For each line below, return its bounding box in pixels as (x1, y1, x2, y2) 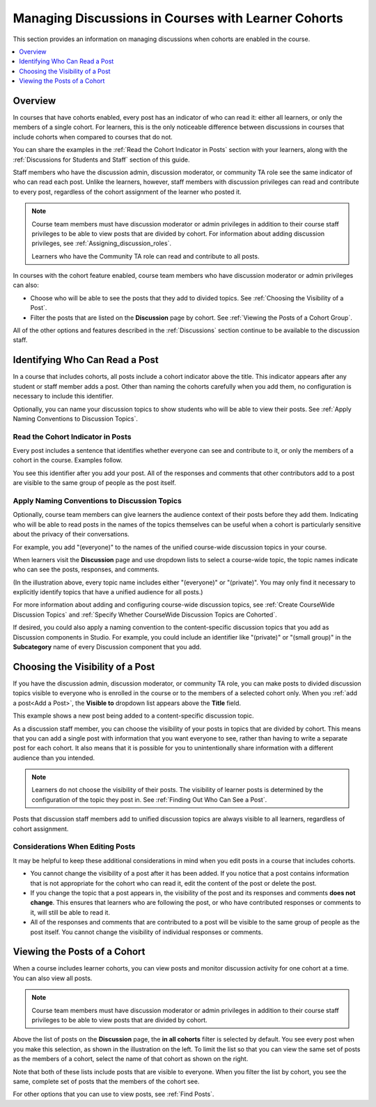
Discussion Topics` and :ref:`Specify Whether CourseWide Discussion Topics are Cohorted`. (13, 610, 278, 619)
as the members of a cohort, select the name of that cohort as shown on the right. (13, 1055, 249, 1063)
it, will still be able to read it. (30, 908, 111, 916)
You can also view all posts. (13, 974, 93, 982)
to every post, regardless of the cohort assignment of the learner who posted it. (13, 187, 242, 196)
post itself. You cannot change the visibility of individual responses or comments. (30, 927, 263, 936)
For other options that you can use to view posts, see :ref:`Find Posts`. (13, 1090, 214, 1099)
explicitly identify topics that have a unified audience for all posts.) (13, 588, 203, 596)
